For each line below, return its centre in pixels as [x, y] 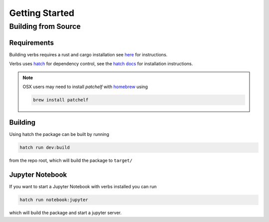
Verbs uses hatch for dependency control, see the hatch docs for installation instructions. [101, 64]
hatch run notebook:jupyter [54, 200]
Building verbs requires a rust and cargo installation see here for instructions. [88, 54]
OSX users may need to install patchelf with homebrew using [85, 87]
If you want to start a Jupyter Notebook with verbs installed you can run [83, 187]
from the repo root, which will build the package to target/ [71, 161]
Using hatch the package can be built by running [59, 134]
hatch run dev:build [45, 148]
